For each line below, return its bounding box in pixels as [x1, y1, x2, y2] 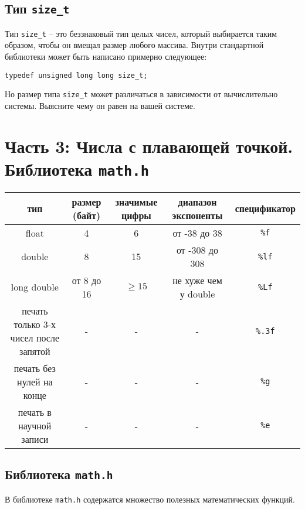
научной [18, 418, 52, 432]
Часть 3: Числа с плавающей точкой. [5, 134, 293, 158]
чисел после [10, 330, 60, 344]
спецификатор [235, 201, 296, 216]
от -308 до [177, 242, 218, 257]
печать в [18, 405, 52, 419]
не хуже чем [172, 273, 222, 287]
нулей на [17, 374, 53, 388]
